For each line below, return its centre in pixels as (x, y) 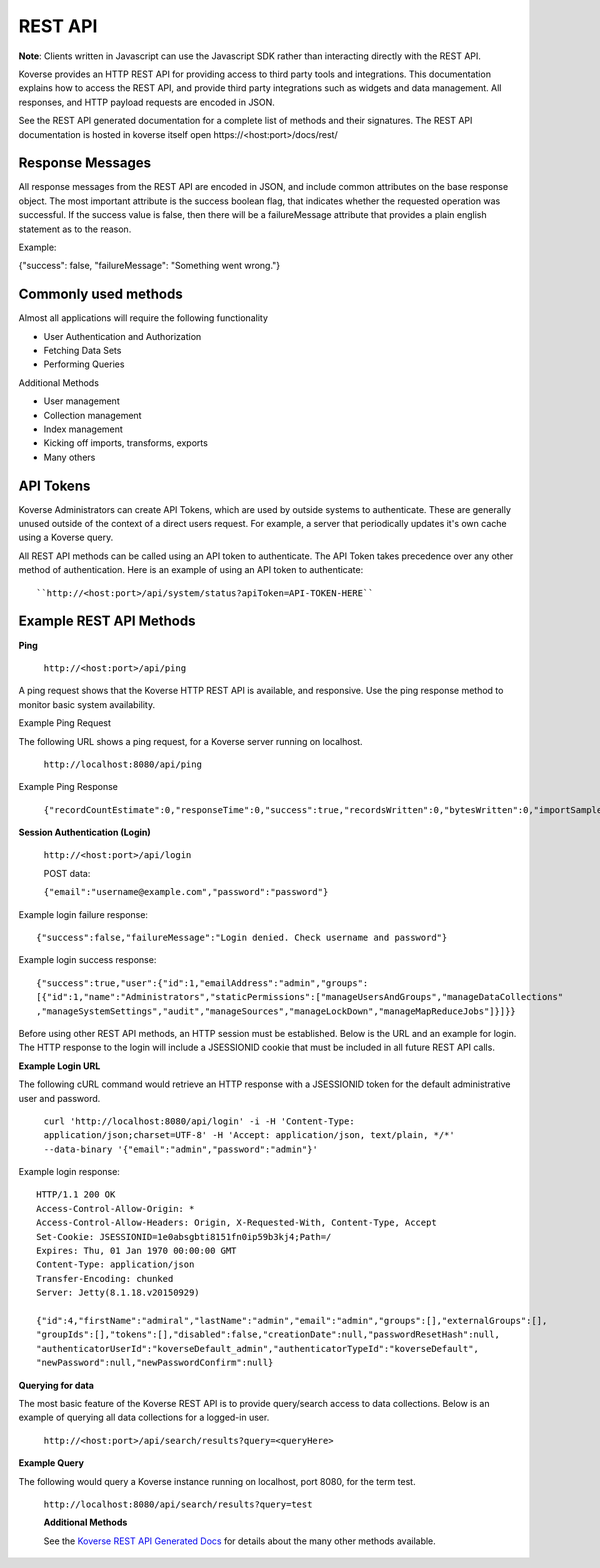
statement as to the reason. (75, 229)
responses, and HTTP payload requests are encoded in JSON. (146, 102)
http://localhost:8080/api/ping (122, 764)
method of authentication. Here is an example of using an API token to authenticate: (191, 570)
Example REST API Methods (107, 621)
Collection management (92, 415)
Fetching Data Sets (82, 351)
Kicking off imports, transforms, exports (126, 443)
